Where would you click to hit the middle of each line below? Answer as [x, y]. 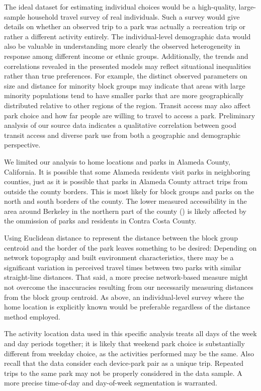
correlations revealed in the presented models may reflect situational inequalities [127, 66]
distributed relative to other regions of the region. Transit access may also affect [127, 105]
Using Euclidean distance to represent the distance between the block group [121, 238]
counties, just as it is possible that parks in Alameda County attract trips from [126, 181]
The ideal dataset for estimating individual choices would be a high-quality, [120, 7]
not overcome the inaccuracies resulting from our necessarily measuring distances [129, 287]
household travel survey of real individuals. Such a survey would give [134, 16]
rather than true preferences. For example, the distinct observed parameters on [126, 76]
